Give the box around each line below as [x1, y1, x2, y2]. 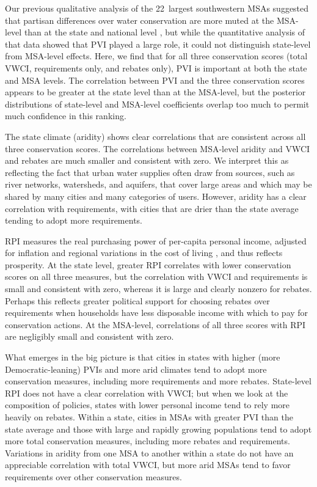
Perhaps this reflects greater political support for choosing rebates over [5, 294, 270, 307]
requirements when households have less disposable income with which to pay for [5, 306, 308, 319]
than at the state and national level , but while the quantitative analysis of [24, 26, 305, 38]
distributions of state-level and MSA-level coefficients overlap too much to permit [5, 97, 310, 110]
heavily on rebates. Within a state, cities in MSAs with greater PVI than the [5, 411, 293, 423]
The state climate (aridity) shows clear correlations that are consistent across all [5, 130, 306, 142]
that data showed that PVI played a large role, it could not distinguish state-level [5, 37, 311, 50]
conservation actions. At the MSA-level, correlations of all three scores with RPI [5, 318, 306, 331]
